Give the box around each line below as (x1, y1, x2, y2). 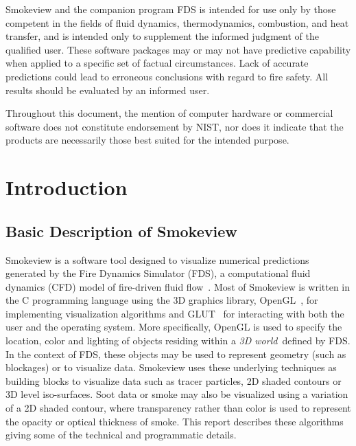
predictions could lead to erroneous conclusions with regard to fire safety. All (5, 69, 329, 83)
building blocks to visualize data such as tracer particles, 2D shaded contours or (5, 373, 342, 388)
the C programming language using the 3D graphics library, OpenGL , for (5, 293, 318, 307)
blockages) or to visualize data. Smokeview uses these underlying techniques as (5, 360, 337, 375)
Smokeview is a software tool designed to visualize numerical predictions (5, 252, 309, 267)
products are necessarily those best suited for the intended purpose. (5, 133, 289, 147)
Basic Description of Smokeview (5, 220, 237, 241)
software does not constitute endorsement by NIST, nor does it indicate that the (5, 119, 344, 133)
